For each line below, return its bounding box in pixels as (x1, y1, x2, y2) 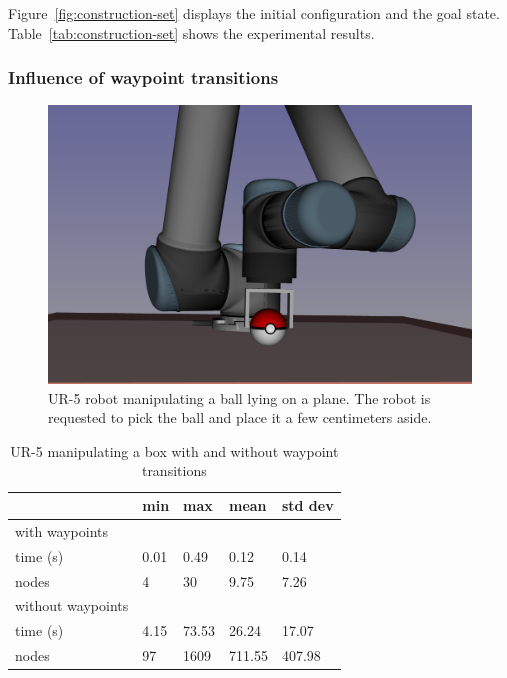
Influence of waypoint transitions (8, 65, 279, 90)
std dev (281, 495, 334, 516)
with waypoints (15, 520, 109, 541)
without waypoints (15, 595, 129, 616)
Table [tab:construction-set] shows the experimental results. (8, 22, 375, 43)
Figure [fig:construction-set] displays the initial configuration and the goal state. (8, 3, 500, 23)
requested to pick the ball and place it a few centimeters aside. (48, 407, 432, 428)
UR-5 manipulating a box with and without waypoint (10, 440, 339, 461)
